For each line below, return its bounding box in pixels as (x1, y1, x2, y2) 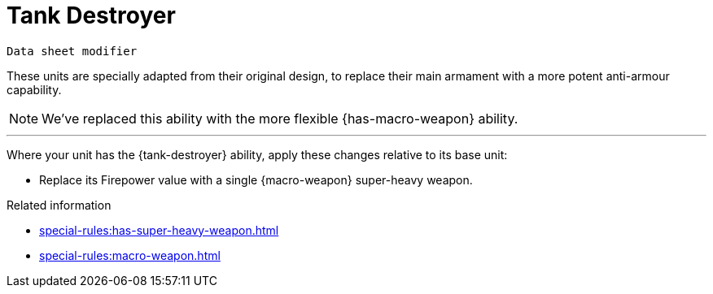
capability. (7, 82, 62, 97)
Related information (7, 197, 112, 212)
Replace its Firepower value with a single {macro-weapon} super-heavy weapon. (39, 172, 473, 187)
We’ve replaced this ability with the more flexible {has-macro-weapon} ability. (42, 110, 518, 127)
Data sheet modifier (7, 44, 138, 58)
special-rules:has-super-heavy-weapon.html (39, 223, 279, 237)
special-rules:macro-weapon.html (39, 248, 221, 262)
